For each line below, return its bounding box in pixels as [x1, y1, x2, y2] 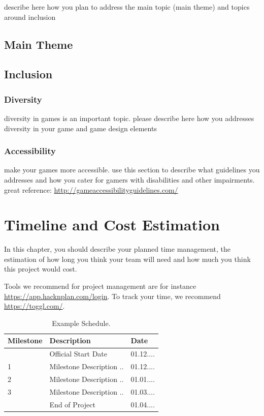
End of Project [49, 399, 95, 409]
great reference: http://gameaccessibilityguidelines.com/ [4, 184, 178, 195]
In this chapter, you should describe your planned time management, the [4, 244, 231, 254]
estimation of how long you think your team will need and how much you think [4, 253, 251, 264]
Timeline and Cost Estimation [4, 214, 220, 235]
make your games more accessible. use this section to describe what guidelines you [4, 164, 260, 175]
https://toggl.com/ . [4, 301, 65, 311]
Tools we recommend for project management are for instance [4, 281, 196, 291]
